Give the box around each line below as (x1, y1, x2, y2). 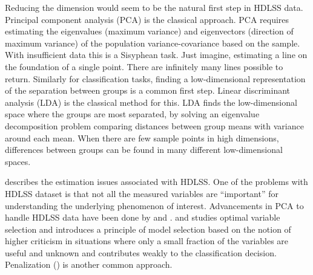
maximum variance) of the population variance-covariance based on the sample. (5, 36, 300, 49)
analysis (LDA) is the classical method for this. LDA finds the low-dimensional (5, 95, 297, 108)
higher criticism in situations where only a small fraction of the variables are (5, 235, 289, 247)
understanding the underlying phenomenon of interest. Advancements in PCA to (5, 199, 304, 212)
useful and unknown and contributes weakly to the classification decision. (5, 246, 277, 259)
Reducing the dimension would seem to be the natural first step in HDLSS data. (5, 1, 303, 13)
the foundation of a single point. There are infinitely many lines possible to (5, 60, 283, 73)
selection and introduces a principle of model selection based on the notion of (5, 222, 291, 235)
